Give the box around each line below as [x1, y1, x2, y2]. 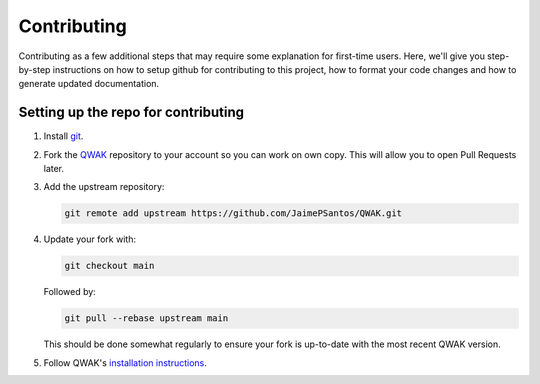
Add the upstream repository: [43, 181, 165, 193]
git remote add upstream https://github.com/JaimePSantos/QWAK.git [64, 208, 403, 219]
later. [43, 163, 65, 175]
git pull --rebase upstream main [64, 313, 229, 324]
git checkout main [64, 260, 155, 272]
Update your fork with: [43, 233, 137, 245]
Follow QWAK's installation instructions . [43, 356, 207, 369]
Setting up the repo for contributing [18, 104, 245, 121]
